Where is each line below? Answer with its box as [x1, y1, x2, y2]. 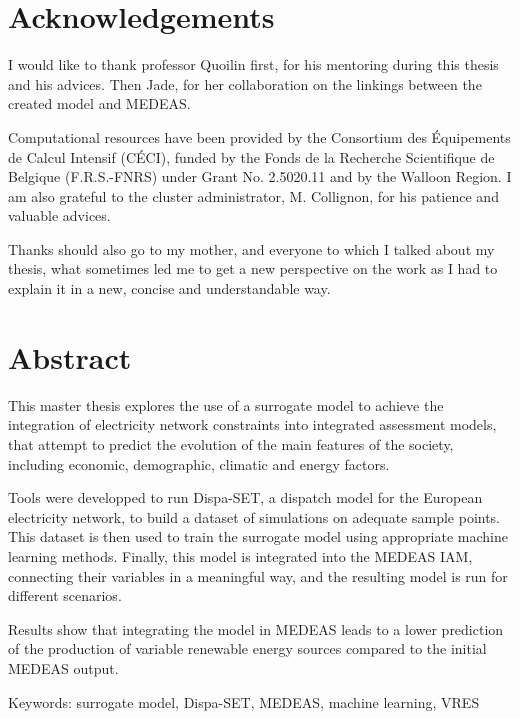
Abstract [8, 336, 132, 377]
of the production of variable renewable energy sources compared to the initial [8, 638, 487, 659]
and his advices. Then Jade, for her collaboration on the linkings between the [8, 73, 482, 94]
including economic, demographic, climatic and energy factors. [8, 453, 390, 474]
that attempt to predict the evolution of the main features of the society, [8, 433, 454, 454]
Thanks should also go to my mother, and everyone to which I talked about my [8, 238, 495, 259]
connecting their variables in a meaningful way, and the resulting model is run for [8, 565, 508, 586]
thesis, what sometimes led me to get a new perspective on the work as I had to [8, 258, 498, 279]
